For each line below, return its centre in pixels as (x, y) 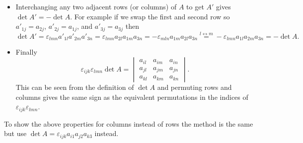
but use (15, 133)
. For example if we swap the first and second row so (150, 16)
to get (195, 6)
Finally (26, 52)
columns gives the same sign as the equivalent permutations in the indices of (132, 97)
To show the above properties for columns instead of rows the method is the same (129, 123)
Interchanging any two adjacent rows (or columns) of (96, 6)
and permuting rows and (194, 87)
